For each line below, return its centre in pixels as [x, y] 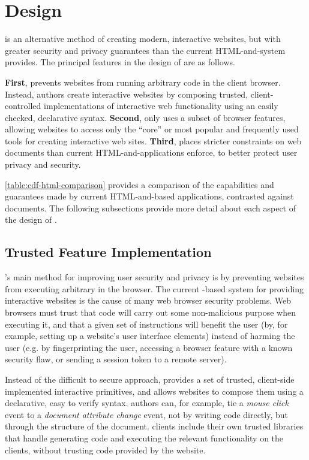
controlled [23, 106]
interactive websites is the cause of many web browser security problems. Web [148, 300]
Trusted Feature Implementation [108, 252]
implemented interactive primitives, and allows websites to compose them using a [154, 391]
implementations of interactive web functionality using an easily [161, 106]
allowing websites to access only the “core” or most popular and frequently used [152, 129]
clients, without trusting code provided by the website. [105, 450]
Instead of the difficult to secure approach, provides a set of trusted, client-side [150, 379]
